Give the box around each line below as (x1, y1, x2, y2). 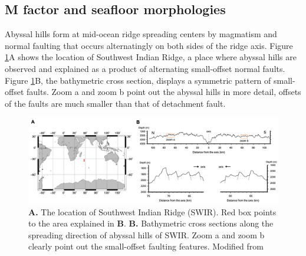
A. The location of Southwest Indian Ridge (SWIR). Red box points (28, 205, 277, 218)
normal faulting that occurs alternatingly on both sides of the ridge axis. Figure (5, 39, 293, 51)
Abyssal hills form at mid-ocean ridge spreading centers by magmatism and (5, 28, 277, 40)
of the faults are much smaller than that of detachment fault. (5, 97, 226, 109)
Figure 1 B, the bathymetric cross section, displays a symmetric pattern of (5, 74, 271, 86)
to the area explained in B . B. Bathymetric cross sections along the (28, 217, 274, 229)
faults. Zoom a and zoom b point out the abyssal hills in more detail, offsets (27, 86, 301, 98)
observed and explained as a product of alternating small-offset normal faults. (5, 62, 285, 74)
